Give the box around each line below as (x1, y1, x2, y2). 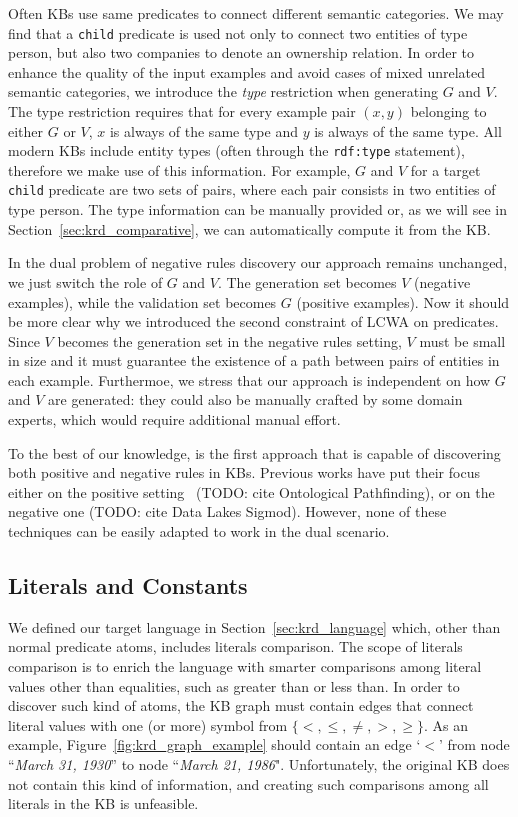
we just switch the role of (8, 271, 163, 292)
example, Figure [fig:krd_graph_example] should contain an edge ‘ (8, 734, 421, 755)
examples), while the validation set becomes (8, 291, 277, 312)
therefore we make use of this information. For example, (8, 159, 351, 180)
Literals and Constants (8, 570, 248, 601)
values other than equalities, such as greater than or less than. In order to (8, 675, 460, 696)
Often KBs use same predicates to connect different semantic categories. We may (8, 3, 504, 23)
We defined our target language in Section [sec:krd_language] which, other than (8, 616, 501, 637)
